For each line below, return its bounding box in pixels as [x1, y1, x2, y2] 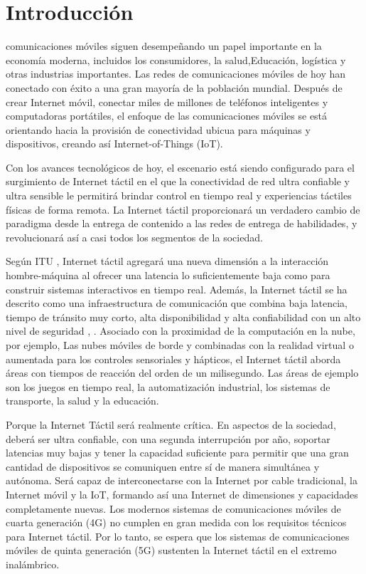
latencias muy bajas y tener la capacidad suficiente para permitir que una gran [6, 445, 349, 460]
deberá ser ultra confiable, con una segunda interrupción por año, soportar [6, 431, 330, 446]
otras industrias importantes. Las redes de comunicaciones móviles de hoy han [6, 66, 346, 81]
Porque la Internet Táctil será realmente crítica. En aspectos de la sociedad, [6, 417, 336, 432]
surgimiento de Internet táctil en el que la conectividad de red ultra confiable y [6, 174, 350, 189]
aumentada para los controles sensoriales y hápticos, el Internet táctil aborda [6, 351, 341, 366]
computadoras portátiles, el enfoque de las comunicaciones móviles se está [6, 108, 328, 123]
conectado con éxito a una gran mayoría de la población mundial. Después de [6, 80, 343, 95]
